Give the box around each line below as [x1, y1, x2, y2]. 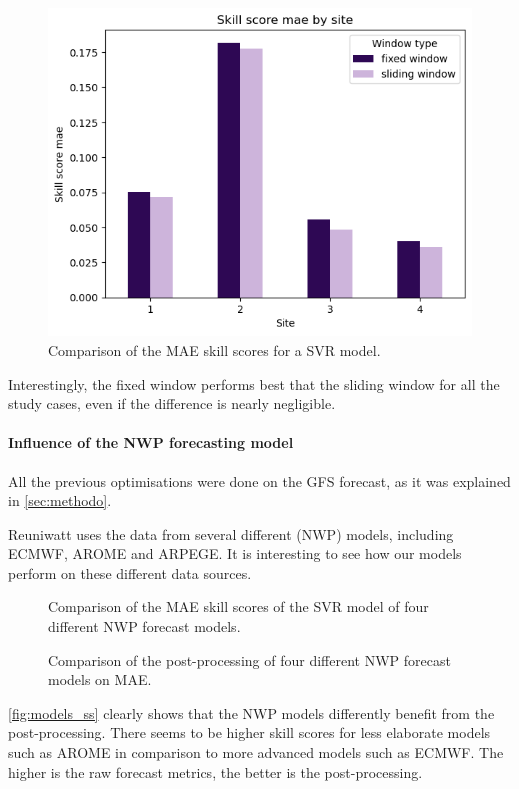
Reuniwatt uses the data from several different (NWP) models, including [8, 523, 454, 544]
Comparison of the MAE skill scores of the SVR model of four [48, 596, 429, 617]
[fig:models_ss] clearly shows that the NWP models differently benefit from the [8, 702, 495, 723]
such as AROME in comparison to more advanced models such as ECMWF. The [8, 742, 504, 763]
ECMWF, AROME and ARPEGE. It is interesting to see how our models [8, 543, 462, 564]
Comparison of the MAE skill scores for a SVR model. [48, 339, 381, 360]
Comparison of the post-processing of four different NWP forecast [48, 649, 451, 670]
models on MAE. [48, 669, 152, 690]
